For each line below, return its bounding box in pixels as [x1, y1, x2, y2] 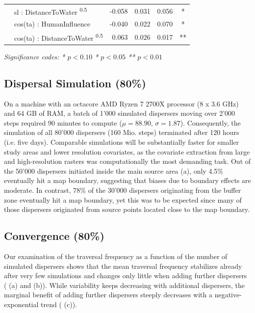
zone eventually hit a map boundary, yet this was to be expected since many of [4, 194, 242, 205]
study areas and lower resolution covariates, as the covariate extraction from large [4, 146, 250, 156]
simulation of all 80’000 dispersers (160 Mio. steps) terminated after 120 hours [4, 127, 239, 137]
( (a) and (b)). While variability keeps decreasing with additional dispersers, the [4, 280, 245, 290]
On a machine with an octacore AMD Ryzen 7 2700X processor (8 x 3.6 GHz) [4, 98, 239, 108]
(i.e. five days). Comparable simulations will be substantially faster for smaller [4, 137, 239, 147]
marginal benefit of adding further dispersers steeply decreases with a [4, 289, 212, 300]
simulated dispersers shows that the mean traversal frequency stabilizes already [4, 261, 242, 271]
